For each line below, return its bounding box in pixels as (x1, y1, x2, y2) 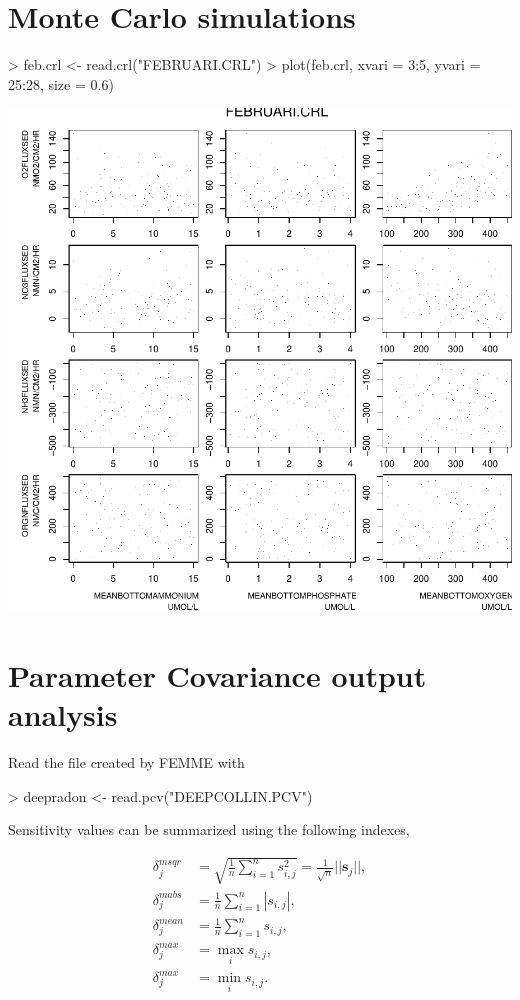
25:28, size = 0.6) (8, 73, 114, 94)
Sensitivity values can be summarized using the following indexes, (8, 819, 410, 840)
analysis (8, 694, 118, 735)
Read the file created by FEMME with (8, 752, 245, 773)
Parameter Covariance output (8, 655, 427, 696)
